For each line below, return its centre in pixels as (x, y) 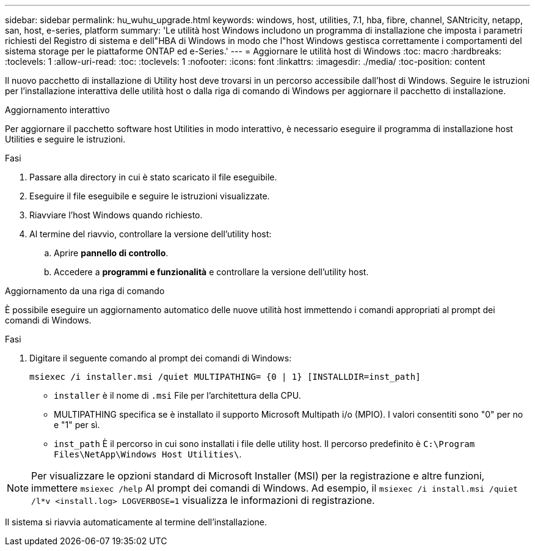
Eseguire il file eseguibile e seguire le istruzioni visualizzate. (150, 196)
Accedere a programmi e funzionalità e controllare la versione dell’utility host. (211, 272)
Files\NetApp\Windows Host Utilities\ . (148, 454)
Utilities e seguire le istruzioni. (65, 139)
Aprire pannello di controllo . (111, 253)
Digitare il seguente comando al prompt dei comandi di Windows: (161, 358)
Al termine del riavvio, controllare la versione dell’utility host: (151, 234)
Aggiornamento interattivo (57, 110)
